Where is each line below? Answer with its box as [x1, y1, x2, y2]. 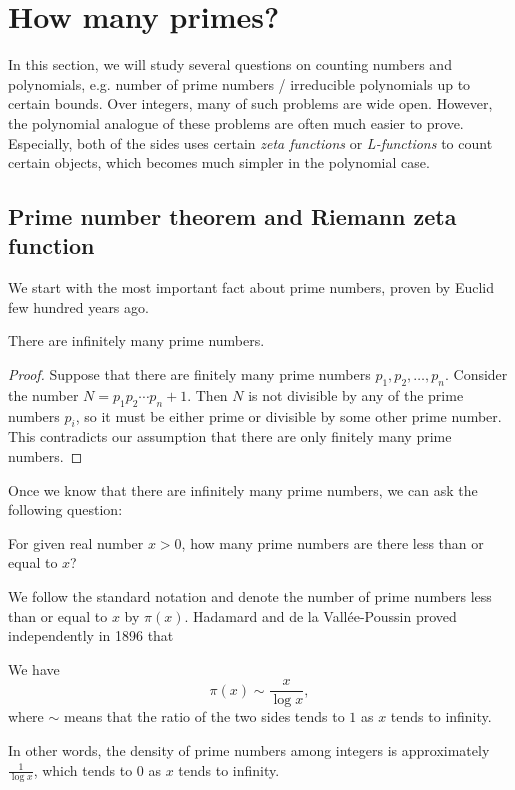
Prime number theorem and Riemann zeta [8, 201, 457, 232]
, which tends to [33, 759, 133, 780]
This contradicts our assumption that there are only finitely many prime [8, 426, 452, 447]
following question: [8, 499, 123, 520]
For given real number [8, 532, 144, 553]
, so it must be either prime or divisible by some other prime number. [75, 405, 502, 426]
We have [8, 658, 60, 679]
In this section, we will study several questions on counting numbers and [8, 54, 452, 75]
